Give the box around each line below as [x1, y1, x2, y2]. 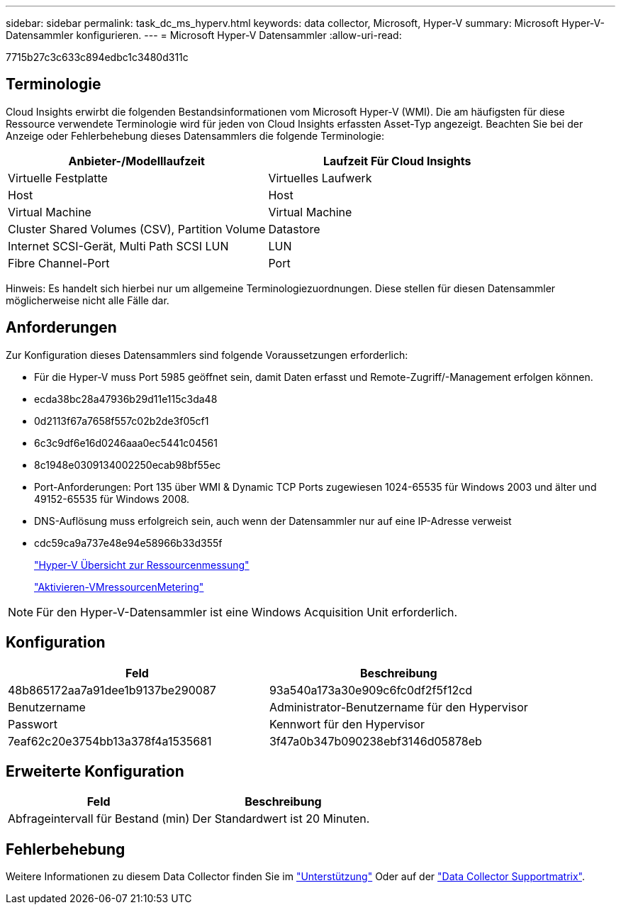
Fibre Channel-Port [8, 255, 110, 270]
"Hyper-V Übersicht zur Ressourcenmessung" [34, 558, 250, 571]
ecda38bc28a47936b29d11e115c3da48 [34, 392, 218, 405]
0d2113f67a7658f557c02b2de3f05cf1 [34, 414, 209, 427]
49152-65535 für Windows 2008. [34, 492, 190, 505]
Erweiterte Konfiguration [6, 762, 184, 780]
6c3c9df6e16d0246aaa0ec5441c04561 [34, 436, 218, 449]
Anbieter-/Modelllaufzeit [68, 153, 205, 168]
